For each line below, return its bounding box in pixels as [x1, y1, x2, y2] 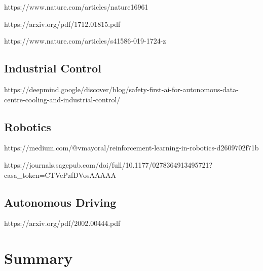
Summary [4, 248, 73, 268]
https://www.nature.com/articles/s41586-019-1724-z [4, 35, 166, 46]
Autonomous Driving [4, 194, 117, 210]
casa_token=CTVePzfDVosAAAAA [4, 169, 117, 180]
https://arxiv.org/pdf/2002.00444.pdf [4, 218, 121, 228]
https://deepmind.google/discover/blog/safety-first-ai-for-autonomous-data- [4, 84, 239, 94]
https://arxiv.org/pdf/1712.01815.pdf [4, 18, 121, 29]
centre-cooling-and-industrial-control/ [4, 94, 121, 104]
